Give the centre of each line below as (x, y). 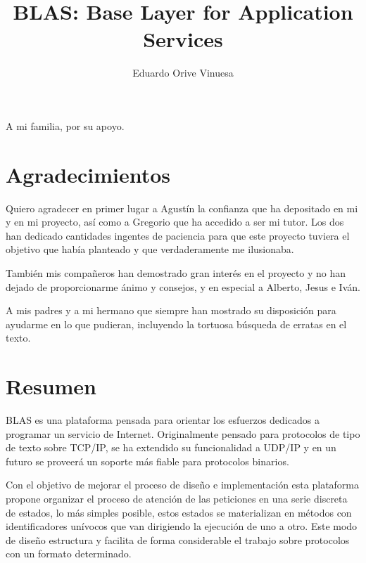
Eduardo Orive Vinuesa (183, 73)
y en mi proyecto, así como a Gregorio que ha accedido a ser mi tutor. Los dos (175, 222)
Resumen (51, 386)
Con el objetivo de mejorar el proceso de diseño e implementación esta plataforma (183, 485)
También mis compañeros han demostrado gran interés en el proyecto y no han (176, 273)
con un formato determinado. (69, 554)
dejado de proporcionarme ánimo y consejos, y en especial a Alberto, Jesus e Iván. (183, 286)
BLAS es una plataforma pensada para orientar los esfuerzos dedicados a (163, 420)
